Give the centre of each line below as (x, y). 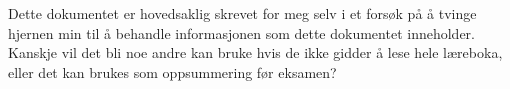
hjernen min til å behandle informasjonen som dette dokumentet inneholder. (241, 32)
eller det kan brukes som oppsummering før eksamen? (172, 71)
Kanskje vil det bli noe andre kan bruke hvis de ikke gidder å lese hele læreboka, (255, 52)
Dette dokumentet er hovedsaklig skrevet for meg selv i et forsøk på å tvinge (242, 13)
